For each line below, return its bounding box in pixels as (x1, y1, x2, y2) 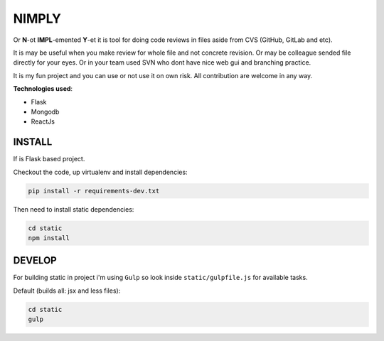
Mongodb (31, 107, 60, 116)
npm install (28, 234, 70, 242)
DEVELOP (13, 254, 57, 266)
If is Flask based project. (13, 155, 85, 163)
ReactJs (31, 117, 55, 126)
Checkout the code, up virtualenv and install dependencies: (13, 168, 188, 176)
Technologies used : (13, 85, 73, 93)
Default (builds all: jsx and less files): (13, 286, 121, 295)
